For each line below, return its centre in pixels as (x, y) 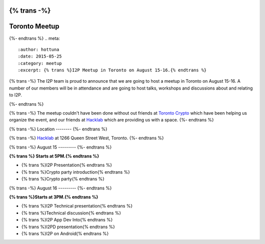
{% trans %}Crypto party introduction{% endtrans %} (76, 172)
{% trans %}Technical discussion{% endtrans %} (71, 213)
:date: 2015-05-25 (40, 56)
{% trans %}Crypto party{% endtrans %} (63, 179)
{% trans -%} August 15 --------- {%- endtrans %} (60, 147)
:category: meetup (40, 63)
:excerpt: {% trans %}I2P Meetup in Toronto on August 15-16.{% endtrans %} (112, 70)
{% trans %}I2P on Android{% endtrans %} (65, 233)
